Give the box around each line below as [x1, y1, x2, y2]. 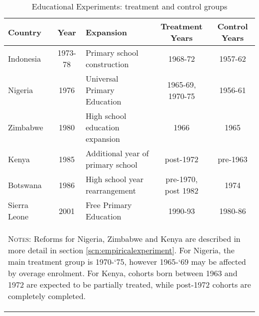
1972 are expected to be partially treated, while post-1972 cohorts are [8, 279, 251, 290]
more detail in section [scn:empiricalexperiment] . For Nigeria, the [8, 244, 235, 256]
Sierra [8, 199, 28, 211]
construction [85, 58, 129, 70]
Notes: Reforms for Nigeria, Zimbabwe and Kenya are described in [8, 233, 241, 244]
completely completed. [8, 290, 86, 302]
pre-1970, [165, 173, 198, 185]
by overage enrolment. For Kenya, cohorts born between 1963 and [8, 267, 238, 279]
